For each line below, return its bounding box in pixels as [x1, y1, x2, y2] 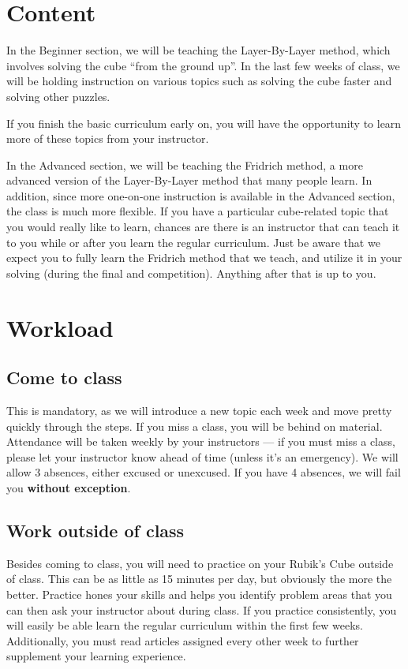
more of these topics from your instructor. [6, 130, 209, 147]
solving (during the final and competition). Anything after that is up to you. [6, 264, 376, 281]
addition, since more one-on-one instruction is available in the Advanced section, [6, 187, 395, 204]
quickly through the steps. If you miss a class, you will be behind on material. [6, 417, 383, 434]
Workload [6, 311, 114, 343]
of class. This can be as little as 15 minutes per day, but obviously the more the [6, 570, 392, 587]
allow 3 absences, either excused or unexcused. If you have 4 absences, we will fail [6, 464, 401, 480]
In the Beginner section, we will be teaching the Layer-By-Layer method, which [6, 42, 391, 58]
